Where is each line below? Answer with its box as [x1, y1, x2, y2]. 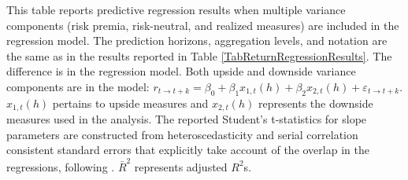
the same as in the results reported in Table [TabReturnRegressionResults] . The [6, 47, 392, 64]
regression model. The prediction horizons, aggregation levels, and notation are [6, 32, 388, 49]
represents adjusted [134, 158, 228, 174]
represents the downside [258, 94, 373, 111]
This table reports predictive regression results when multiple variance [6, 2, 346, 17]
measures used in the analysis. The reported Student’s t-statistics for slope [6, 111, 367, 127]
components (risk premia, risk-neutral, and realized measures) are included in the [6, 17, 399, 33]
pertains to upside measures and [52, 94, 209, 111]
